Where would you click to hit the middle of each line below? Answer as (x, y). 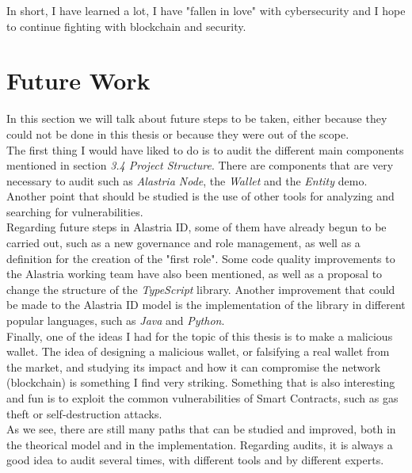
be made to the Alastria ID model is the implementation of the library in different (206, 305)
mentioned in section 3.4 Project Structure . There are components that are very (200, 165)
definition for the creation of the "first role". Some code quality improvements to (201, 258)
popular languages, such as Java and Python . (116, 320)
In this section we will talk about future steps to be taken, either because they (197, 118)
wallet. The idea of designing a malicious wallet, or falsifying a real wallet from (198, 351)
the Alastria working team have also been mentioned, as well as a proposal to (195, 274)
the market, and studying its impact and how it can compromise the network (194, 366)
